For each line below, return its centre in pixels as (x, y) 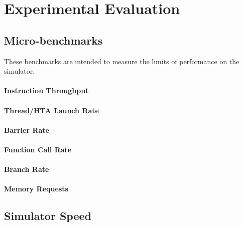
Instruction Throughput (46, 90)
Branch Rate (27, 169)
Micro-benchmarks (53, 40)
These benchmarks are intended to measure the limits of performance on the (122, 61)
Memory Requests (36, 189)
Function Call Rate (38, 149)
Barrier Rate (27, 130)
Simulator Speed (48, 216)
